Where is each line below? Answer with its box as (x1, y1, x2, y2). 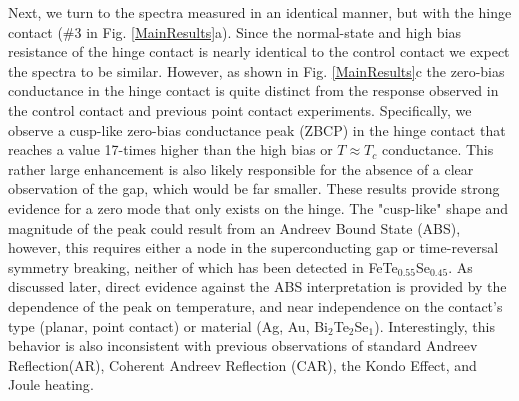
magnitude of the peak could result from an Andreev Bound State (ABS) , (8, 217, 461, 238)
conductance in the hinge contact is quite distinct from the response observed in (8, 80, 499, 101)
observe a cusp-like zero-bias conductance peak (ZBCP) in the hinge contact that (8, 119, 506, 140)
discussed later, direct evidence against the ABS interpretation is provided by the (8, 276, 507, 297)
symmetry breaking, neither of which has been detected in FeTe (8, 256, 398, 277)
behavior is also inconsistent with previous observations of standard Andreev (8, 335, 478, 356)
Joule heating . (8, 374, 94, 395)
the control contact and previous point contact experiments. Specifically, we (8, 99, 472, 120)
